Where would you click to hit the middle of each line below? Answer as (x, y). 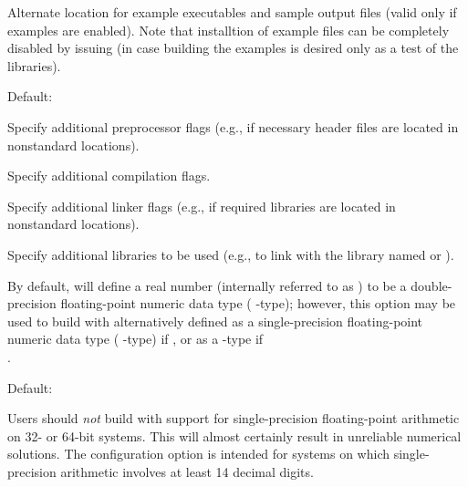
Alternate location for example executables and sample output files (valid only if (232, 12)
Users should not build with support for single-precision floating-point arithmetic (234, 418)
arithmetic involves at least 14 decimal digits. (187, 471)
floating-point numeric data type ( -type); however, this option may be (258, 303)
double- (432, 285)
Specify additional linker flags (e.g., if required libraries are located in (202, 206)
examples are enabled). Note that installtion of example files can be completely (229, 30)
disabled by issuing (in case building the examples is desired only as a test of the (233, 48)
